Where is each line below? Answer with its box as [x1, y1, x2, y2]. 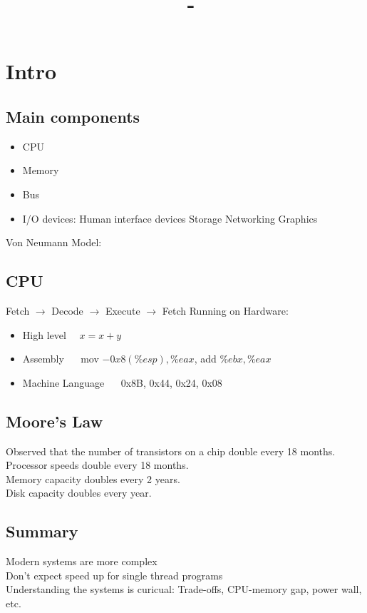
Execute [105, 303, 140, 318]
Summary [6, 520, 78, 542]
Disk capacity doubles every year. [6, 485, 152, 500]
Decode [51, 303, 83, 318]
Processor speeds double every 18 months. [6, 457, 189, 472]
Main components [6, 105, 140, 127]
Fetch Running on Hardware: [162, 303, 289, 318]
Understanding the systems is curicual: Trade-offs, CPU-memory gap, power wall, [6, 582, 362, 597]
